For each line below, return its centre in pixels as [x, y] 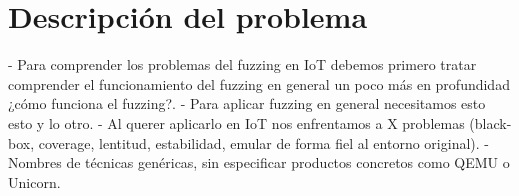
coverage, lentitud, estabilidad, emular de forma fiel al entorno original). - [263, 142]
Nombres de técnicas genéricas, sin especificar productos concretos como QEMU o [259, 162]
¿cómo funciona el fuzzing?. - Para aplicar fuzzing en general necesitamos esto [247, 103]
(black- [490, 122]
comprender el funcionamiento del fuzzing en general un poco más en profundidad [259, 83]
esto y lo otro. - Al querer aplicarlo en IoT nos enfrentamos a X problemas [236, 122]
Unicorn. [34, 181]
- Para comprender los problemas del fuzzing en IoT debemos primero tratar [242, 64]
